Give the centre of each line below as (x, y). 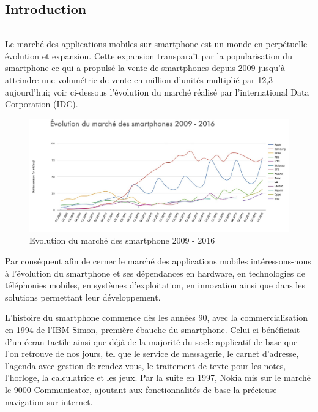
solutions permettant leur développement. (83, 297)
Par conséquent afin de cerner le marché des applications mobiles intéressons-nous (158, 261)
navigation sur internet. (49, 401)
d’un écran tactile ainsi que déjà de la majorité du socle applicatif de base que (151, 341)
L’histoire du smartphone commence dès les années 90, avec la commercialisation (156, 317)
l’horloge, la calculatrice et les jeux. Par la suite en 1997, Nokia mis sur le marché (158, 377)
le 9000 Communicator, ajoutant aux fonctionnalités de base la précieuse (141, 389)
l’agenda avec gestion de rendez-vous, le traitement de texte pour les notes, (146, 365)
